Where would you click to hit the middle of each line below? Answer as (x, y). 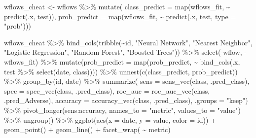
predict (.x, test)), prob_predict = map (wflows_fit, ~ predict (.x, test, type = (120, 16)
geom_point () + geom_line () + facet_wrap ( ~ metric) (87, 129)
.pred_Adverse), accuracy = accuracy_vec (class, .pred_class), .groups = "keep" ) (126, 100)
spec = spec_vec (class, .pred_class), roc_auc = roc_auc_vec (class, (107, 90)
